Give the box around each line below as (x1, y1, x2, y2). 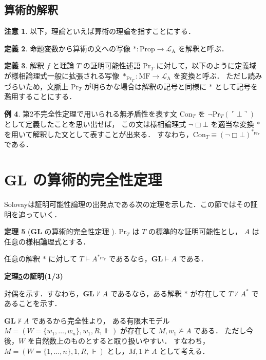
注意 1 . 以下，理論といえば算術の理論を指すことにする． (4, 26, 196, 36)
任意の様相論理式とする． (4, 236, 90, 247)
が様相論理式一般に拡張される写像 (4, 70, 119, 81)
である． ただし (194, 325, 246, 336)
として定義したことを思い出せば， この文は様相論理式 (4, 118, 186, 129)
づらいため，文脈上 (4, 81, 69, 91)
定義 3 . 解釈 (4, 60, 44, 71)
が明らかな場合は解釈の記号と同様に (84, 81, 207, 91)
